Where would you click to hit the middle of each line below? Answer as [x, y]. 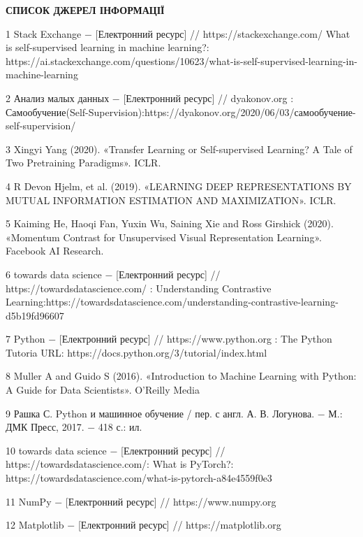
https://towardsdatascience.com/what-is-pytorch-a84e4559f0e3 [139, 478]
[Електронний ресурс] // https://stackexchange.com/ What [223, 33]
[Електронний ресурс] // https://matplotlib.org [179, 525]
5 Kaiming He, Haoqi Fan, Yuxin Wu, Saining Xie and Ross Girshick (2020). [170, 223]
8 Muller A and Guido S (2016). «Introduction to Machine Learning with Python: [181, 376]
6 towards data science [54, 274]
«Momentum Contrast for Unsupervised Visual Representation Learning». [164, 237]
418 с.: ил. [120, 427]
